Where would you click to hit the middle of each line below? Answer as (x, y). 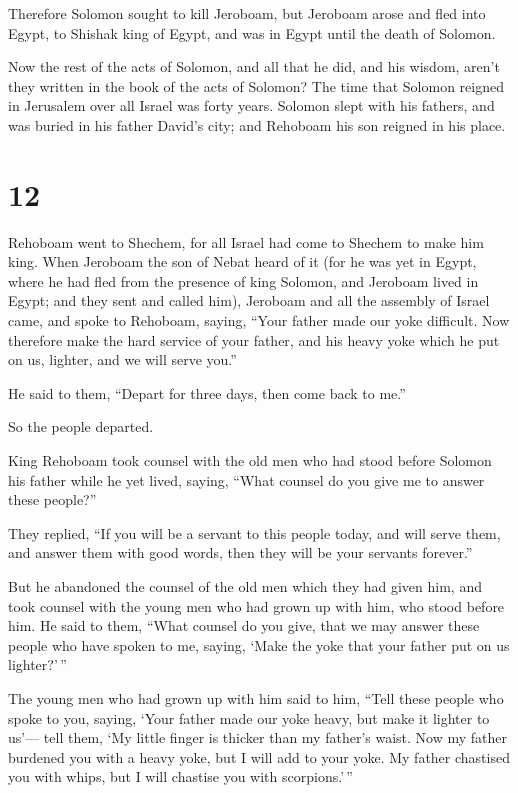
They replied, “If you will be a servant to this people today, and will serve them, (254, 532)
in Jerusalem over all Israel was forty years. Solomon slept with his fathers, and (251, 105)
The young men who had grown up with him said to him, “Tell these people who (256, 697)
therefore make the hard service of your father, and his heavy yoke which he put (254, 339)
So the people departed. (81, 426)
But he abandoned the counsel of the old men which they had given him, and (245, 586)
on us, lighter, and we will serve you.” (122, 359)
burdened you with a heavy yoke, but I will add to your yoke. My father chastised (259, 756)
